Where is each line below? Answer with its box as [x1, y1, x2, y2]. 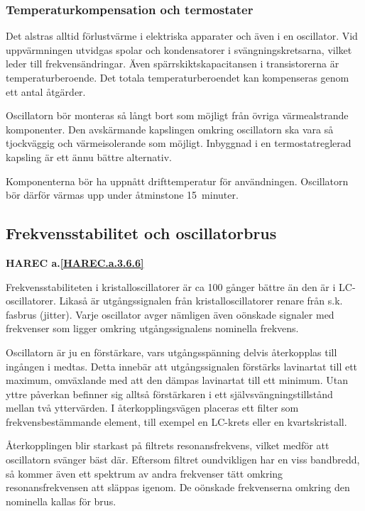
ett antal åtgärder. [6, 84, 86, 99]
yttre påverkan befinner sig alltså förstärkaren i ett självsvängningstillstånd [6, 386, 333, 401]
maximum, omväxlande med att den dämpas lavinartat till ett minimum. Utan [6, 373, 348, 388]
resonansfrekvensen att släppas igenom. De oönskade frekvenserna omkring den [6, 480, 350, 495]
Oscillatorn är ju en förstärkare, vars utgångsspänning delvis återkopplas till [6, 344, 337, 359]
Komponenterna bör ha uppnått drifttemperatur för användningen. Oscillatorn [6, 173, 349, 188]
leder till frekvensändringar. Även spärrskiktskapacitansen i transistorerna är [6, 56, 339, 71]
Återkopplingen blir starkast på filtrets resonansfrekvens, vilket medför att [6, 438, 329, 453]
